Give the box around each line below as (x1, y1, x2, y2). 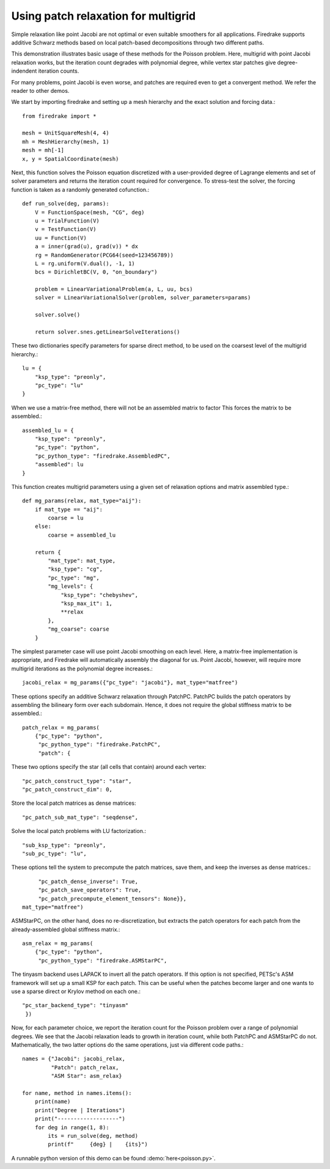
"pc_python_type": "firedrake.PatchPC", (38, 741, 161, 748)
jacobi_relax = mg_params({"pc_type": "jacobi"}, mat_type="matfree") (22, 679, 238, 686)
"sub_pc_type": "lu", (22, 850, 87, 857)
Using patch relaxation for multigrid (11, 9, 196, 23)
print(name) (34, 1098, 71, 1105)
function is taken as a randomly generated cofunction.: (11, 186, 150, 193)
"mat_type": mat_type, (48, 557, 116, 565)
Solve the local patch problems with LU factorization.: (11, 827, 147, 835)
